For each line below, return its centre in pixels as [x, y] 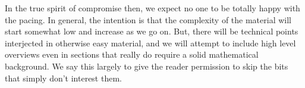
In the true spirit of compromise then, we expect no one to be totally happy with [152, 8]
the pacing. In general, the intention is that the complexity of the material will [148, 19]
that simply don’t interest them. [63, 78]
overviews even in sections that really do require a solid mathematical [132, 54]
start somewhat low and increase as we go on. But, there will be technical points [152, 31]
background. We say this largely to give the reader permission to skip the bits [147, 66]
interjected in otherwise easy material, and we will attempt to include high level [150, 43]
